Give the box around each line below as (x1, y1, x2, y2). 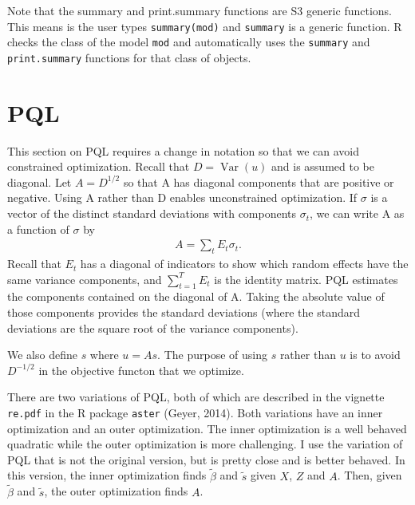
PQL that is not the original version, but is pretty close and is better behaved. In (7, 451, 405, 468)
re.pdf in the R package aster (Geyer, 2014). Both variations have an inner (7, 404, 383, 421)
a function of (7, 220, 69, 237)
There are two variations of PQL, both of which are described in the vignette (7, 389, 385, 405)
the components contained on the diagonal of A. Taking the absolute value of (7, 288, 385, 305)
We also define (7, 346, 77, 363)
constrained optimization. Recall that (7, 158, 190, 175)
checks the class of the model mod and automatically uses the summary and (7, 34, 370, 50)
